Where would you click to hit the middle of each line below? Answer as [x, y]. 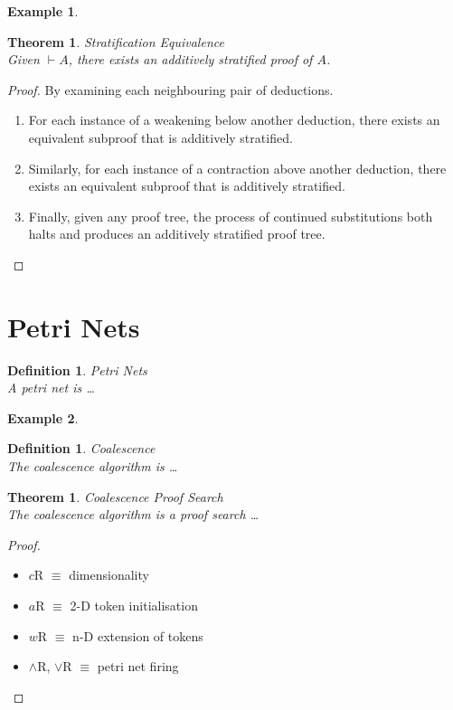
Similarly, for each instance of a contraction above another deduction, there [237, 168]
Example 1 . [43, 11]
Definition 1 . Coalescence [81, 448]
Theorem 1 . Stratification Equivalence [116, 41]
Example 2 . [43, 417]
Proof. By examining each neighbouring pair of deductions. [170, 89]
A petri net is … [51, 388]
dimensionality [109, 575]
